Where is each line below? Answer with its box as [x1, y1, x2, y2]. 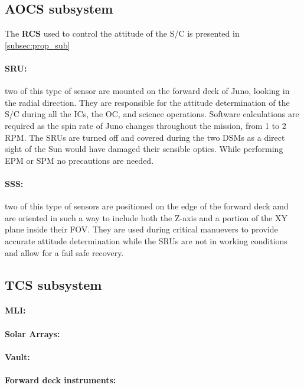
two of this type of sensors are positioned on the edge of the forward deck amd [5, 200, 289, 212]
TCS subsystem [5, 275, 102, 293]
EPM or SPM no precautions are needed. [5, 154, 154, 166]
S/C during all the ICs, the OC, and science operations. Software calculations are [5, 108, 299, 120]
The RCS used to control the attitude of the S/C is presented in [5, 27, 240, 40]
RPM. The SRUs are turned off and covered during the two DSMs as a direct [5, 131, 285, 143]
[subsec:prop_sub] [5, 38, 70, 51]
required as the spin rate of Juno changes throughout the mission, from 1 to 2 [5, 119, 286, 131]
